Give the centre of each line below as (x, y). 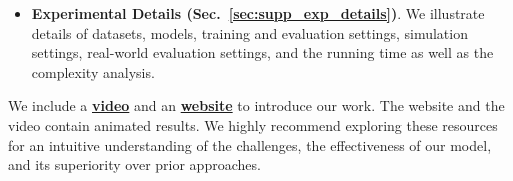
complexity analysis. (93, 71)
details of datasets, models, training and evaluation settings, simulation (249, 32)
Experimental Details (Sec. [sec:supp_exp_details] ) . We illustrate (258, 13)
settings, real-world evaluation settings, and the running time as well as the (262, 52)
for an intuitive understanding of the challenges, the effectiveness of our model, (250, 144)
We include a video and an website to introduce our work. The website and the (256, 105)
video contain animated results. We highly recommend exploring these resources (253, 124)
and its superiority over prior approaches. (134, 164)
